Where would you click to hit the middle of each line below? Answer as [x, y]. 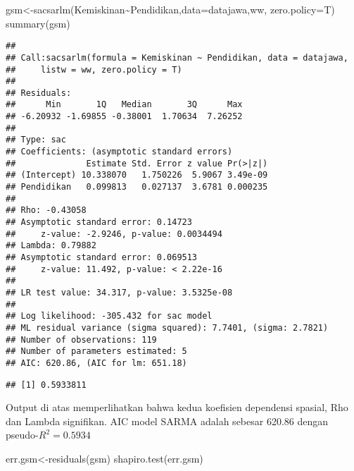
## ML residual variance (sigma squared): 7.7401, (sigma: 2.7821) [167, 328]
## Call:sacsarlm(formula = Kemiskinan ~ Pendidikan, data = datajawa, [177, 57]
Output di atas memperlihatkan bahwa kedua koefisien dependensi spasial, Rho [177, 407]
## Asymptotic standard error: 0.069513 [102, 257]
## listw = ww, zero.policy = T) [94, 69]
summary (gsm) [38, 23]
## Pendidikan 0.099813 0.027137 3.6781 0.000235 [137, 187]
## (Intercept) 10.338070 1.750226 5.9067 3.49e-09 [137, 175]
